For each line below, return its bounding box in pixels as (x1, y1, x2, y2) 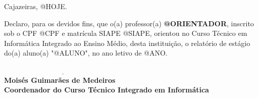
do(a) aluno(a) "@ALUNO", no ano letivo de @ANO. (4, 47, 168, 58)
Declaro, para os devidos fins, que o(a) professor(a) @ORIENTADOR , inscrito (4, 18, 254, 28)
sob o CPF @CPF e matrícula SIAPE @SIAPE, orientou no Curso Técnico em (4, 28, 247, 38)
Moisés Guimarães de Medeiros (4, 74, 116, 85)
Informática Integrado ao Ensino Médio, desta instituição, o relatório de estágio (4, 37, 250, 48)
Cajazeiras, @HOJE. (4, 1, 67, 11)
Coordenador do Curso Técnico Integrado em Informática (4, 84, 209, 95)
